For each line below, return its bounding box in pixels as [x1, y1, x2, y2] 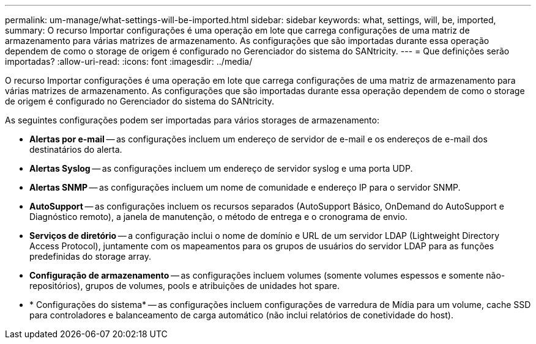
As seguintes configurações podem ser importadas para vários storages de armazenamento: [5, 115, 379, 125]
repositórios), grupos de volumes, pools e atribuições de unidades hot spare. [29, 280, 340, 291]
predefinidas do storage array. [29, 251, 152, 262]
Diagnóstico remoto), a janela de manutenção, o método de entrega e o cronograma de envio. [29, 211, 408, 222]
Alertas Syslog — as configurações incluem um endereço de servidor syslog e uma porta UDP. [29, 163, 413, 174]
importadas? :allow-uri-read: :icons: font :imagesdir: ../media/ [5, 56, 253, 67]
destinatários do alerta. [29, 144, 122, 155]
